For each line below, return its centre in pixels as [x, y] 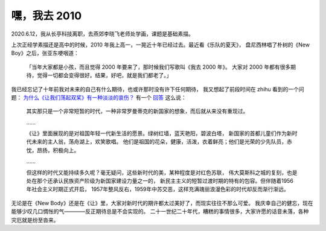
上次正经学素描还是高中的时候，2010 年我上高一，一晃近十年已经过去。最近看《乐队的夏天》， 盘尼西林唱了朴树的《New [161, 45]
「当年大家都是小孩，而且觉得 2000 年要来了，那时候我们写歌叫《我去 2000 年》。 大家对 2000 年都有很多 [158, 67]
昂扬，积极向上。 [58, 150]
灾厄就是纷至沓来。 [35, 220]
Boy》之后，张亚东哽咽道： [45, 53]
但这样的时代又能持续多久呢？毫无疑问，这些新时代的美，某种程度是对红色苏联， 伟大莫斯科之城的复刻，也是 [162, 172]
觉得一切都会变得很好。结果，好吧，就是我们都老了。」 [104, 75]
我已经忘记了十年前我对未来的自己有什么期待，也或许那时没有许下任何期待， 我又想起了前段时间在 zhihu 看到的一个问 [158, 89]
